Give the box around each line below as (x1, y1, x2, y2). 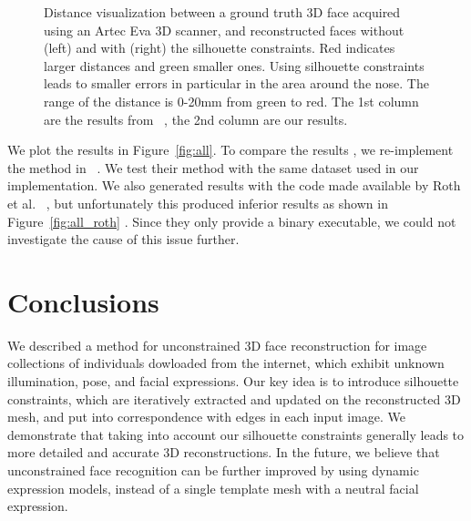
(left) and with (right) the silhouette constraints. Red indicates (44, 38, 395, 57)
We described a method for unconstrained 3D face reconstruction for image (7, 335, 427, 354)
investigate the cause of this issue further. (7, 230, 240, 249)
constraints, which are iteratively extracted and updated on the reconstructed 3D (7, 389, 461, 408)
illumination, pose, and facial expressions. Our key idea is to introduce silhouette (7, 372, 459, 391)
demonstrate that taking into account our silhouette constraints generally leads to (7, 424, 465, 444)
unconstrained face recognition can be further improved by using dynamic (7, 461, 419, 479)
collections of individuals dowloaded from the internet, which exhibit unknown (7, 353, 445, 373)
